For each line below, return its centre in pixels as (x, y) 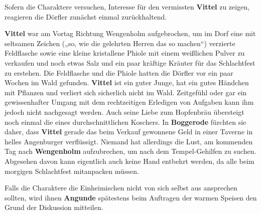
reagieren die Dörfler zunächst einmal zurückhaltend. (86, 16)
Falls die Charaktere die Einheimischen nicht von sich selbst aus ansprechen (121, 188)
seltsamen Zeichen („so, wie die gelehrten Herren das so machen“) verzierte (120, 43)
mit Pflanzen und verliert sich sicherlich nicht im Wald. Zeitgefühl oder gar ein (126, 92)
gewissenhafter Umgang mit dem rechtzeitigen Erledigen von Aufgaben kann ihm (129, 102)
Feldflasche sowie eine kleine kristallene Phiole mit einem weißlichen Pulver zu (125, 53)
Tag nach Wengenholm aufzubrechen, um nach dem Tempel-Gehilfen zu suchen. (130, 151)
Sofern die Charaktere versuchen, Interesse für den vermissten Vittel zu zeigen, (127, 7)
